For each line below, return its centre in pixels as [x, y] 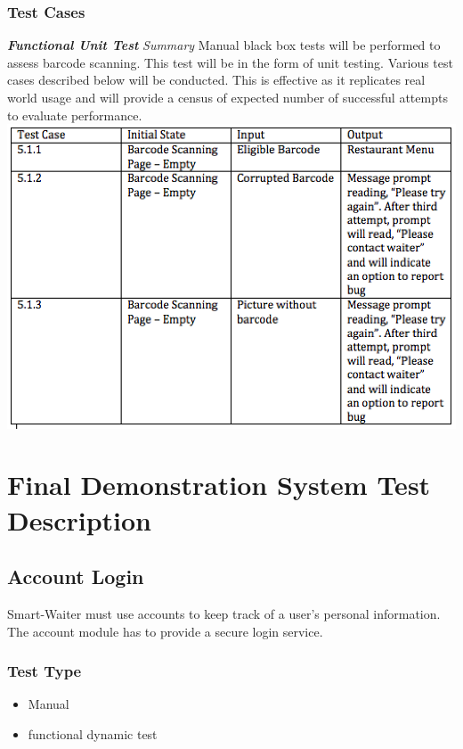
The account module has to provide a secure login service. [165, 631]
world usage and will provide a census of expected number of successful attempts [227, 97]
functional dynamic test [93, 734]
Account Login [76, 576]
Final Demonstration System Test [219, 485]
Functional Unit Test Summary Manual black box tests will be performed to [224, 45]
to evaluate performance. [75, 115]
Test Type [45, 671]
